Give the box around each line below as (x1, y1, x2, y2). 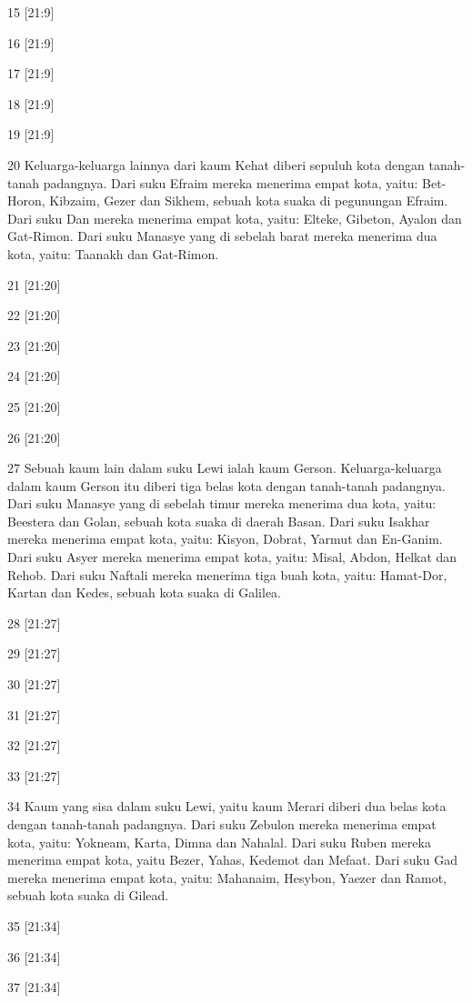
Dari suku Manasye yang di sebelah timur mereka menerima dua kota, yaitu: (7, 494, 437, 513)
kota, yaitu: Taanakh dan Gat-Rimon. (7, 244, 219, 263)
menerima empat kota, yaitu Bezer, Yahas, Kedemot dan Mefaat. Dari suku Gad (7, 850, 458, 869)
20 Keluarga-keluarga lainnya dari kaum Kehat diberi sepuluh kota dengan (7, 155, 425, 174)
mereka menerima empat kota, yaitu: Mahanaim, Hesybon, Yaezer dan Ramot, (7, 868, 447, 887)
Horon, (7, 191, 45, 210)
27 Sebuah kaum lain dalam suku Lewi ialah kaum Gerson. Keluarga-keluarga (7, 458, 442, 477)
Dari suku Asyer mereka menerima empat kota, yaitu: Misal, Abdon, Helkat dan (7, 547, 457, 567)
